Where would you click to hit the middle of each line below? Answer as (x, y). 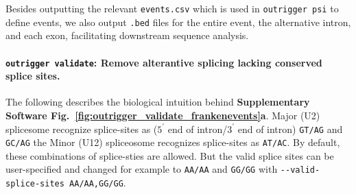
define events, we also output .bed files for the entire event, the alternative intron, (178, 22)
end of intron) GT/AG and (290, 129)
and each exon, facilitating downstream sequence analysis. (127, 35)
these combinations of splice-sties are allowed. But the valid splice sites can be (170, 155)
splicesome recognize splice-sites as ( (82, 129)
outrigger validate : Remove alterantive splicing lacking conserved (164, 62)
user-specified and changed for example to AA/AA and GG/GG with (142, 169)
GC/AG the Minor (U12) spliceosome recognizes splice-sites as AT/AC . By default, (173, 142)
